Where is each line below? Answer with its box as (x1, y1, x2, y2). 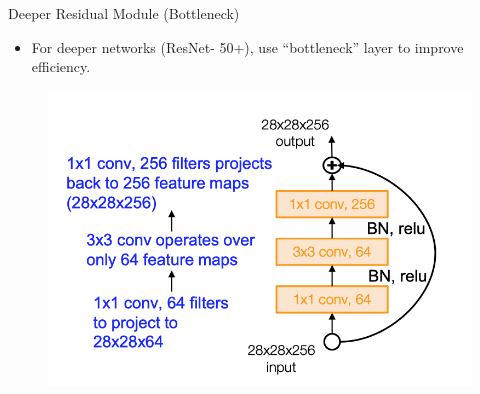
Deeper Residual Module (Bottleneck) (8, 3, 240, 23)
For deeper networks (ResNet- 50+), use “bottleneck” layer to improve (31, 36, 464, 57)
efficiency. (31, 56, 91, 77)
